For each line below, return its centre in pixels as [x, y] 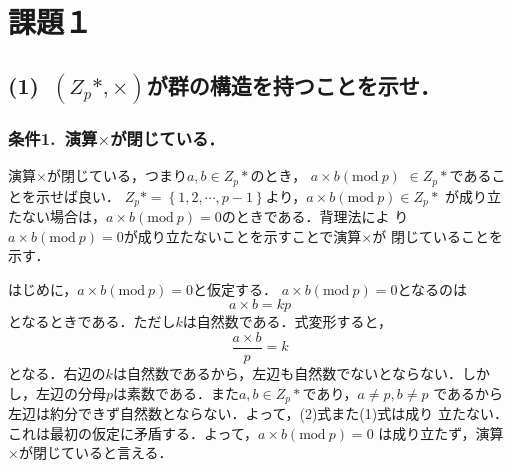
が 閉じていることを [437, 235]
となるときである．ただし [92, 321]
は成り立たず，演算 [441, 432]
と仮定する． [235, 288]
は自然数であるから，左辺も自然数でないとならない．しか [301, 372]
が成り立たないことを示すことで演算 [242, 235]
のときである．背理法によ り [315, 215]
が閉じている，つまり [116, 175]
